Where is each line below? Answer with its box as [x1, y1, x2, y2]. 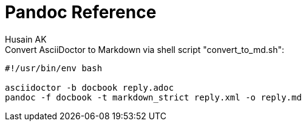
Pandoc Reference [5, 2, 157, 23]
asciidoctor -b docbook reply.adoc [5, 82, 174, 93]
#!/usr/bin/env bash [5, 63, 103, 73]
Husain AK [5, 33, 47, 44]
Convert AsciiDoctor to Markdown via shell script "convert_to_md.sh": [5, 44, 284, 55]
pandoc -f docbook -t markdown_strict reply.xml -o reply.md [5, 92, 302, 102]
